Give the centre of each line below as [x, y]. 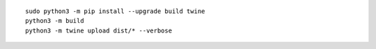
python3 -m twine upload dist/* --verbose [99, 30]
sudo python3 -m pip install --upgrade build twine [115, 11]
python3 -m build [55, 21]
